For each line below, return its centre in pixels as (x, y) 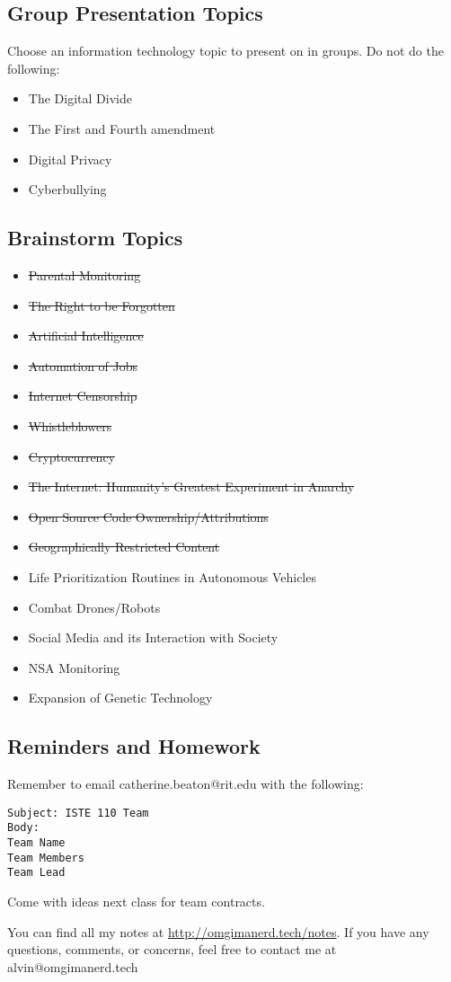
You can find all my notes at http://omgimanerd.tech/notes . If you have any (218, 931)
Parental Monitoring (84, 274)
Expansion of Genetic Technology (120, 698)
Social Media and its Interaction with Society (153, 637)
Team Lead (36, 873)
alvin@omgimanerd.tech (73, 966)
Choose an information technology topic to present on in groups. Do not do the (225, 51)
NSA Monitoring (74, 667)
